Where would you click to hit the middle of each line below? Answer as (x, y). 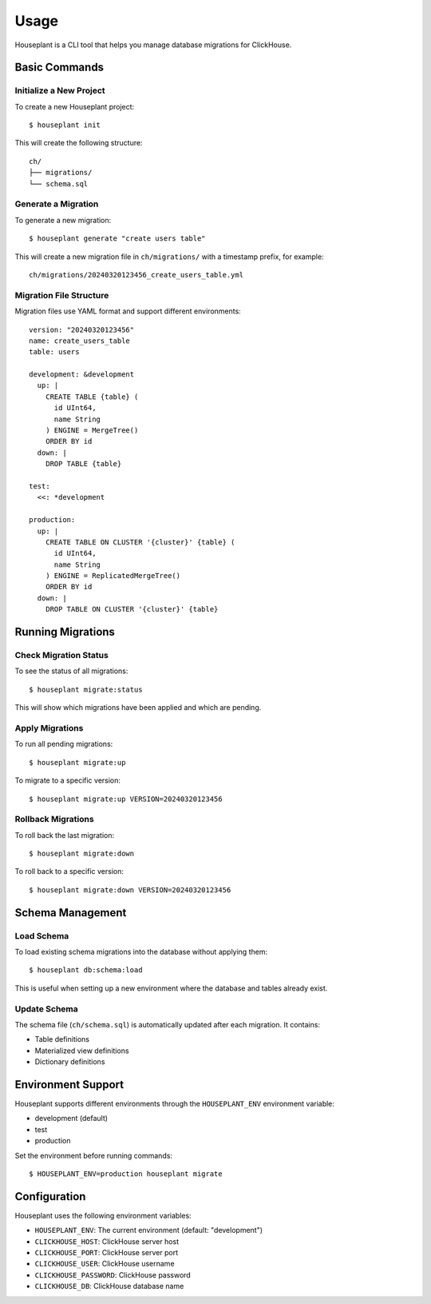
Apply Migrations (49, 728)
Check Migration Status (62, 656)
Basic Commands (59, 68)
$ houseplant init (65, 125)
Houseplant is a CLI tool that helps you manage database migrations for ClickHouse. (153, 45)
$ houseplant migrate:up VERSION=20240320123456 (126, 799)
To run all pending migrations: (64, 744)
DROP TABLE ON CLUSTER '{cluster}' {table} (132, 609)
